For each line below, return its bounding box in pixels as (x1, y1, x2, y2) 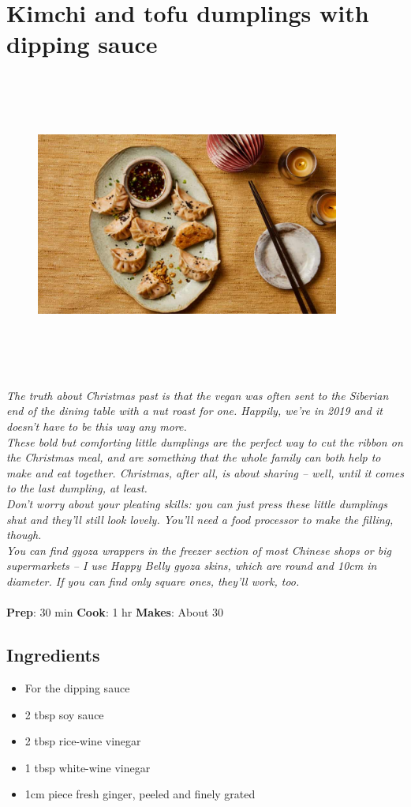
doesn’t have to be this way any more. (6, 418, 187, 435)
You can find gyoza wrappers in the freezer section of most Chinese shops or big (6, 541, 391, 558)
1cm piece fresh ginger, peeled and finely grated (24, 786, 256, 802)
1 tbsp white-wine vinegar (24, 759, 151, 775)
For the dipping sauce (24, 679, 130, 696)
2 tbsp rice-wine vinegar (24, 733, 141, 749)
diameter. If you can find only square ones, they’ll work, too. (6, 572, 300, 589)
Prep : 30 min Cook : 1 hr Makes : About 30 (6, 604, 224, 620)
